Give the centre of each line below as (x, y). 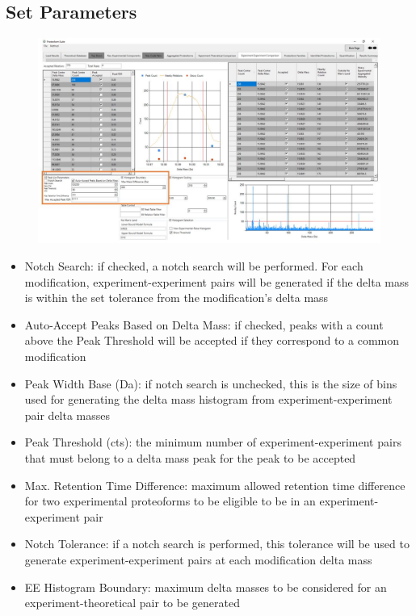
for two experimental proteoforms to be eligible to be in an (170, 501)
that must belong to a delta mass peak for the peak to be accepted (190, 457)
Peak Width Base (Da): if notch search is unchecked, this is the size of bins (211, 383)
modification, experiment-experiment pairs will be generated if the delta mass (217, 281)
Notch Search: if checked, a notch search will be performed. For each (194, 266)
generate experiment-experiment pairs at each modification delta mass (198, 559)
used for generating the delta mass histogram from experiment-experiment (208, 399)
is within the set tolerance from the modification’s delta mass (176, 298)
